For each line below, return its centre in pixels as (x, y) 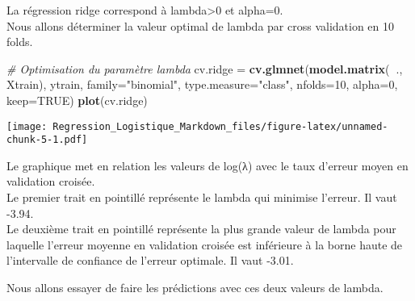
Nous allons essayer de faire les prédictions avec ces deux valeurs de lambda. (195, 288)
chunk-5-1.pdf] (47, 140)
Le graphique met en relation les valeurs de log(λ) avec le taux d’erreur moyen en (207, 165)
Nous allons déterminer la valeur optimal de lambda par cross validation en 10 (201, 25)
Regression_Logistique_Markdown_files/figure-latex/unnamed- (220, 126)
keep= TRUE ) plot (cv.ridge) (77, 100)
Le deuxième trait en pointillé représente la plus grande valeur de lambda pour (201, 229)
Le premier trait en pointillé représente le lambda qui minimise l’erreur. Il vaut (202, 197)
